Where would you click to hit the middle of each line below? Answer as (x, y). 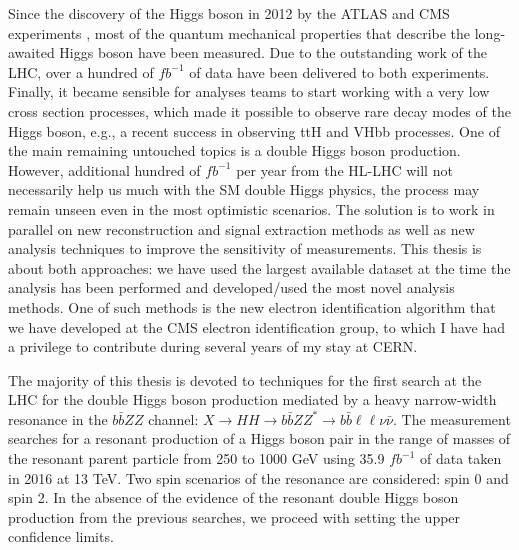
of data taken (460, 458)
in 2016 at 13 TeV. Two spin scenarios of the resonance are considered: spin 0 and (258, 477)
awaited (31, 52)
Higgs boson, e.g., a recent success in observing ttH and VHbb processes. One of (254, 130)
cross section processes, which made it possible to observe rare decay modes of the (259, 110)
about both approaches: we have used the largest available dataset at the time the (259, 267)
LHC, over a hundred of (81, 71)
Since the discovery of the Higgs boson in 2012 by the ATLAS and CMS (229, 13)
